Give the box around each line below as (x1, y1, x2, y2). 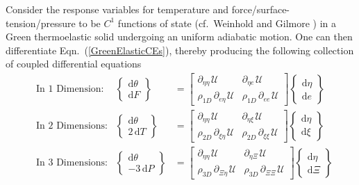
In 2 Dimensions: (36, 120, 108, 131)
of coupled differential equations (6, 56, 142, 71)
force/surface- (231, 2, 290, 16)
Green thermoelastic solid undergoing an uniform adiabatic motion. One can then (6, 29, 353, 44)
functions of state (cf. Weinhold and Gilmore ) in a (117, 15, 337, 30)
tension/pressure (6, 15, 76, 30)
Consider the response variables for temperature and (6, 2, 228, 16)
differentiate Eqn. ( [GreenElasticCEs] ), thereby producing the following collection (6, 42, 354, 57)
